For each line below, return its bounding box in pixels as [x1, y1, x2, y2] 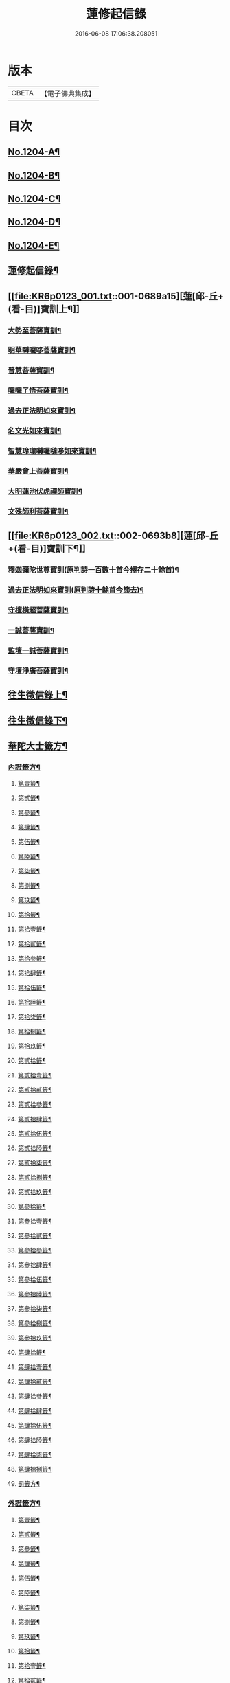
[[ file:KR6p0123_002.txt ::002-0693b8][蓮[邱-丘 [8, 530, 219, 542]
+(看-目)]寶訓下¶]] [8, 543, 87, 555]
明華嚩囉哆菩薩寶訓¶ [8, 345, 76, 355]
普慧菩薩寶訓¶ [8, 365, 54, 375]
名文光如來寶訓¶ [8, 426, 62, 436]
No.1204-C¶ [8, 193, 61, 205]
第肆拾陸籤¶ [17, 1436, 52, 1444]
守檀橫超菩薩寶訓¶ [8, 605, 69, 615]
